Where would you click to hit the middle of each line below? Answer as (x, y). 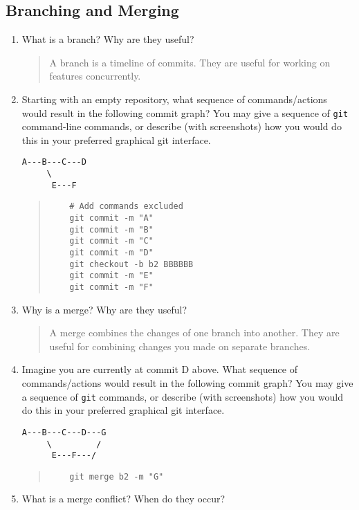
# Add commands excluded (126, 207)
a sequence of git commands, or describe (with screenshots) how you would (182, 396)
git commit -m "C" (111, 241)
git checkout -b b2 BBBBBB (131, 264)
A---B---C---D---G (64, 432)
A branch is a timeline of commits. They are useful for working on (190, 62)
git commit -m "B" (111, 229)
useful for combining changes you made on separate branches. (180, 346)
